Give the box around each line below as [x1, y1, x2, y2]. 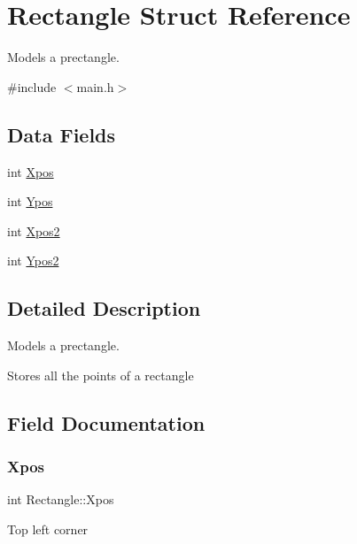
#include [7, 77, 57, 96]
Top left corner [7, 519, 89, 538]
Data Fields [7, 120, 116, 148]
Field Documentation [7, 409, 206, 436]
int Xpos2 [7, 221, 60, 240]
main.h [76, 77, 114, 96]
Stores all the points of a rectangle [7, 365, 194, 384]
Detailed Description [7, 295, 201, 322]
